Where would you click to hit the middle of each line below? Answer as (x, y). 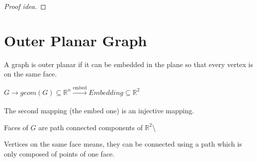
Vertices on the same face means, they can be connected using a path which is (123, 144)
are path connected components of (90, 127)
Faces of (16, 127)
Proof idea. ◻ (25, 6)
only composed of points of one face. (59, 153)
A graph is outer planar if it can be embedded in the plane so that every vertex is (128, 64)
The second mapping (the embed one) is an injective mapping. (99, 111)
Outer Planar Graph (76, 40)
